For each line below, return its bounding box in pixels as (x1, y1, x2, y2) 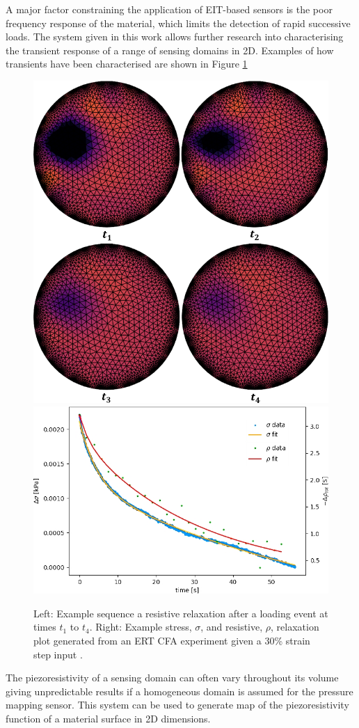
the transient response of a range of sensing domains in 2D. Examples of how (6, 42, 334, 57)
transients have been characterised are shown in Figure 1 (6, 56, 248, 71)
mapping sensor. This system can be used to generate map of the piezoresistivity (6, 697, 349, 712)
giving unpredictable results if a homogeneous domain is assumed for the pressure (6, 683, 353, 698)
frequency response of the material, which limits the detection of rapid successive (6, 15, 351, 30)
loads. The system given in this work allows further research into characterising (6, 29, 344, 44)
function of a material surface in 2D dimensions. (6, 711, 211, 726)
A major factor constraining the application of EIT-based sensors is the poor (6, 2, 333, 16)
